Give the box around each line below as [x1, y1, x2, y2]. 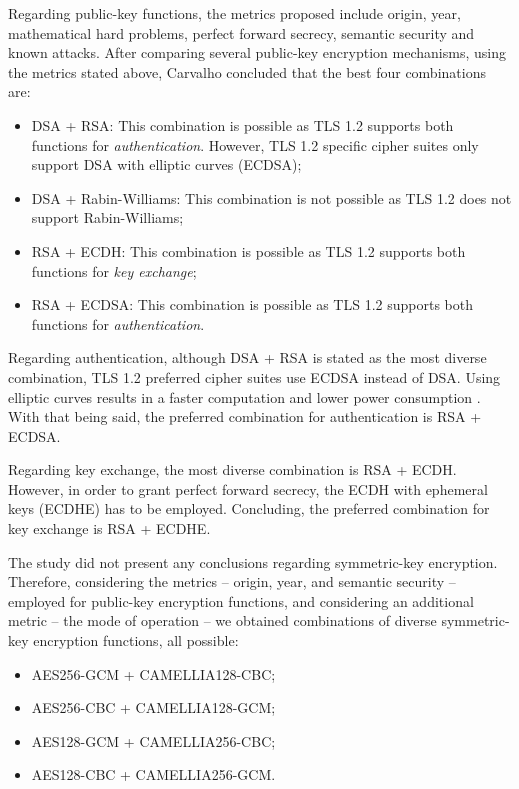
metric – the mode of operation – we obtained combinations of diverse [8, 610, 437, 631]
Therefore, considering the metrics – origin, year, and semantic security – [8, 571, 456, 592]
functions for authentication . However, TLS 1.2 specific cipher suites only [31, 134, 479, 155]
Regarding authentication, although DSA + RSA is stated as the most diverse [8, 347, 487, 368]
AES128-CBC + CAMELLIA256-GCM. [31, 764, 276, 785]
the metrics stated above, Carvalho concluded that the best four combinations [8, 61, 486, 82]
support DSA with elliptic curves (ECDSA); [31, 154, 302, 175]
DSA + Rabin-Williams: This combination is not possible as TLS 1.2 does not [31, 187, 512, 208]
